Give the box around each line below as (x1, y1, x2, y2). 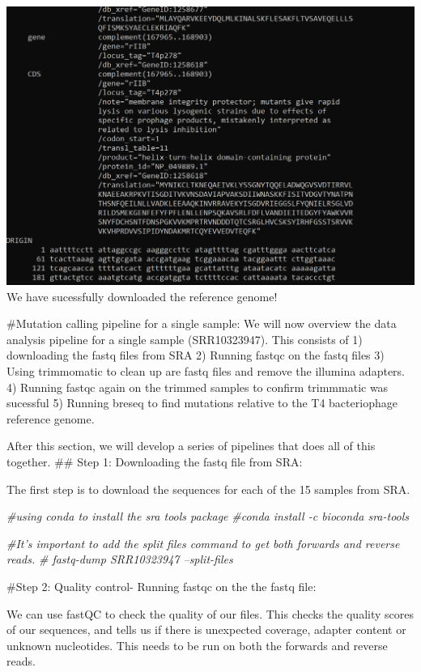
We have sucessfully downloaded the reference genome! (6, 287, 278, 304)
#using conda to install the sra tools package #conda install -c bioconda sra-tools (6, 508, 410, 525)
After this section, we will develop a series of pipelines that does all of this (6, 437, 376, 454)
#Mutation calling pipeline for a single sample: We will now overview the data (6, 315, 397, 332)
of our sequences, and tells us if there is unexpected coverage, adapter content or (6, 621, 406, 638)
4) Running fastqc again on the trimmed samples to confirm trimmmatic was (6, 378, 389, 395)
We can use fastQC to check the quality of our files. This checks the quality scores (6, 605, 414, 622)
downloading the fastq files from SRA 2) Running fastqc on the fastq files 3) (6, 347, 385, 364)
